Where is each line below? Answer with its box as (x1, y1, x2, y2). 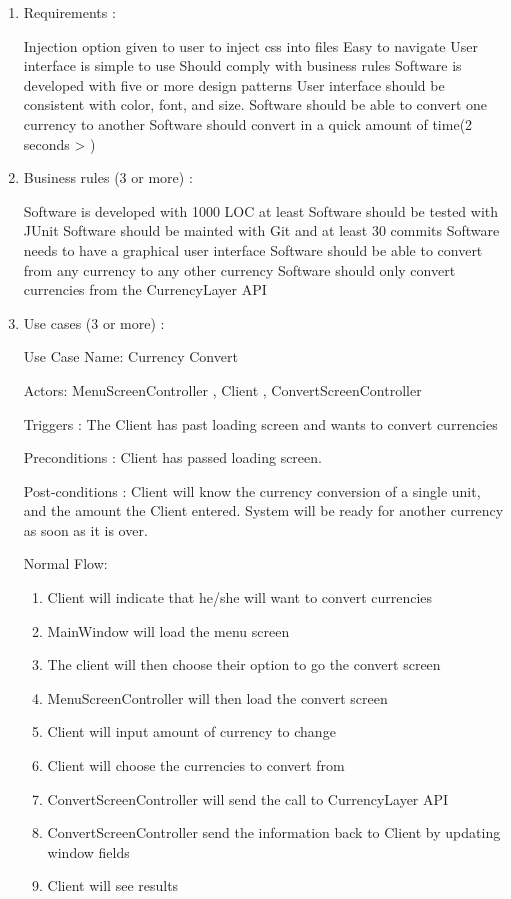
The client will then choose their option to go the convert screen (47, 654, 441, 675)
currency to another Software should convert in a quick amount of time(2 (23, 113, 473, 134)
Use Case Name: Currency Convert (23, 346, 238, 367)
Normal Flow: (23, 553, 108, 574)
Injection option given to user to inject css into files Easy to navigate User (23, 35, 478, 56)
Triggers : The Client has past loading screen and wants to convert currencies (23, 413, 498, 434)
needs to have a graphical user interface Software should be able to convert (23, 239, 483, 260)
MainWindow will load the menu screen (47, 620, 290, 641)
